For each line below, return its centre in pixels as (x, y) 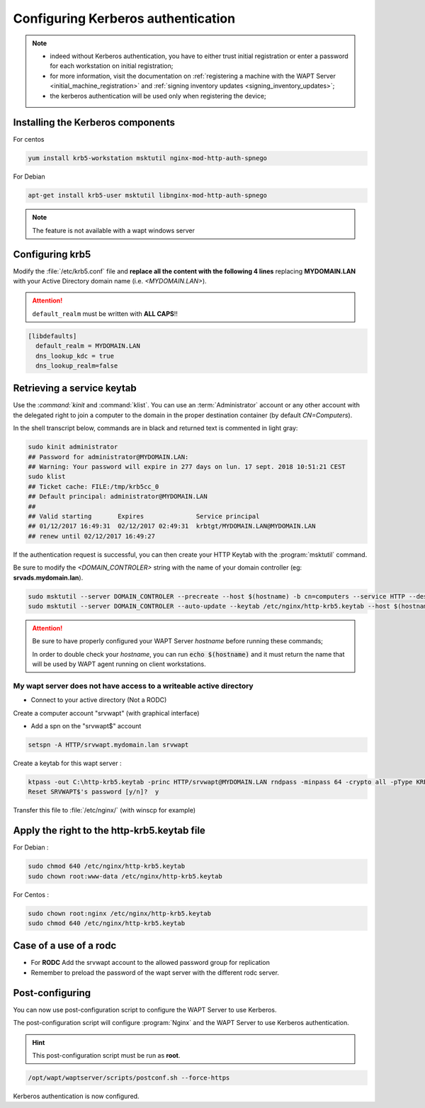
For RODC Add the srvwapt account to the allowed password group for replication (151, 963)
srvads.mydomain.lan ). (48, 577)
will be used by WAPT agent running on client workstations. (119, 664)
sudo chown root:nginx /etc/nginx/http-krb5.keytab (120, 913)
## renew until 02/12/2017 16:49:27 (92, 536)
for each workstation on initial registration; (112, 66)
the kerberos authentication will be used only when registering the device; (158, 96)
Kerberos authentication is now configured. (76, 1096)
